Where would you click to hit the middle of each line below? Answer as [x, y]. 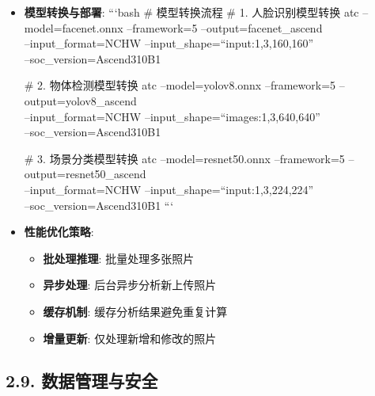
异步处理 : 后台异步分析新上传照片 [130, 285]
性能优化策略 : [59, 232]
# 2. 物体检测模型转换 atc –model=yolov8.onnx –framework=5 [180, 85]
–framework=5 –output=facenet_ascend [225, 27]
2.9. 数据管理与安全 [82, 381]
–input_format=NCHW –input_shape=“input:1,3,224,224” [169, 189]
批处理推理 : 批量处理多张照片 [119, 258]
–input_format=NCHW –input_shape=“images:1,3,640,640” [172, 116]
